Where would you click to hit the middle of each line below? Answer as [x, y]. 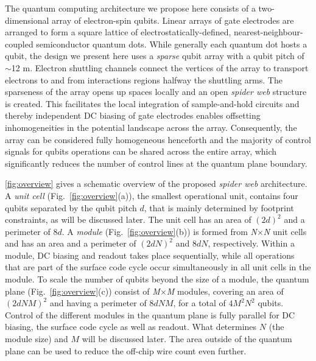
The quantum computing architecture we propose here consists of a [130, 8]
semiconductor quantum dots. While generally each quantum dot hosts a [172, 44]
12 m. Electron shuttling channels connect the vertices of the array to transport [160, 67]
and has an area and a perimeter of [71, 243]
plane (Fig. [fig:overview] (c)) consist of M [83, 291]
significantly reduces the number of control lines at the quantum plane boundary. [156, 163]
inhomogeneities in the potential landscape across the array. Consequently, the [151, 127]
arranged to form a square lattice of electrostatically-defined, [118, 32]
